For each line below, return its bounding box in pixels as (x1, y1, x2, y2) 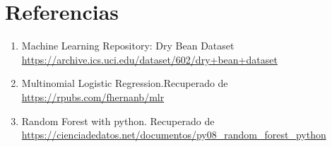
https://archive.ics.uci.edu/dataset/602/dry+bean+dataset (21, 52, 278, 66)
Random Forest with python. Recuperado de (21, 113, 215, 128)
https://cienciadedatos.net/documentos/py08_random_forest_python (21, 127, 326, 142)
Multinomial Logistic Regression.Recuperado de (21, 76, 228, 90)
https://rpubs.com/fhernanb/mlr (21, 89, 165, 104)
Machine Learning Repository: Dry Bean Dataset (21, 38, 235, 53)
